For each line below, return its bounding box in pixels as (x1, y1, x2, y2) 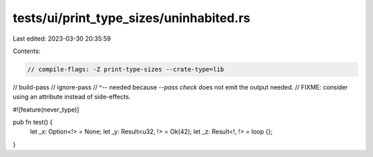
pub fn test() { (12, 118, 53, 127)
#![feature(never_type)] (12, 105, 79, 114)
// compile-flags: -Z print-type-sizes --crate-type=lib (27, 65, 224, 73)
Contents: (12, 47, 41, 55)
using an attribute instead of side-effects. (12, 93, 131, 101)
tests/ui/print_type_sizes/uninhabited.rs (12, 10, 251, 25)
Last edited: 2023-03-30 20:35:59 (12, 34, 111, 43)
